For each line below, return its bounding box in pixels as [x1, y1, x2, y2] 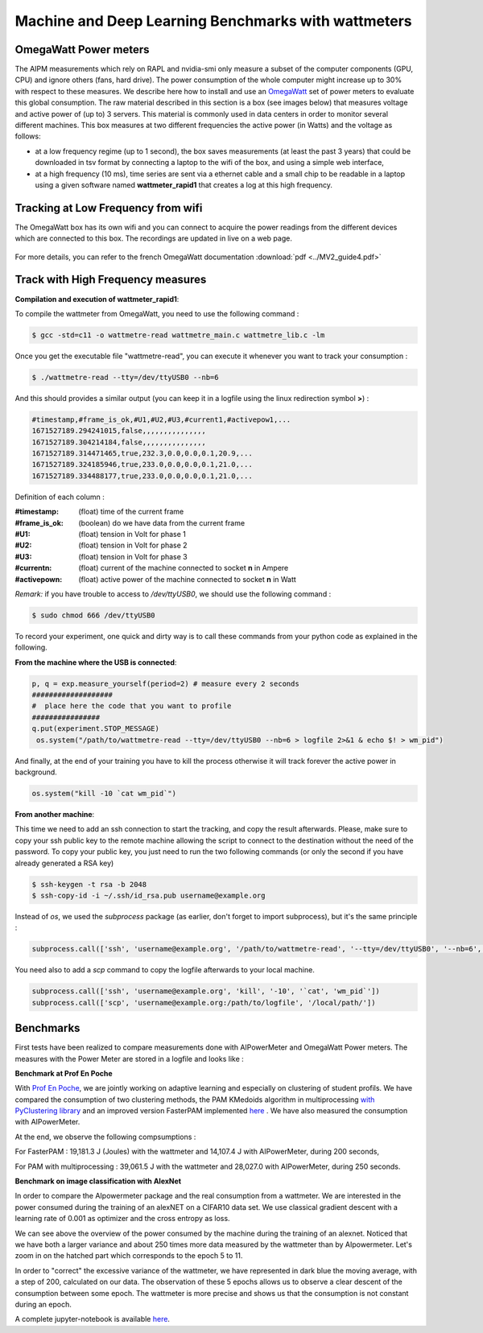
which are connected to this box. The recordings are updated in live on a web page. [14, 233, 293, 243]
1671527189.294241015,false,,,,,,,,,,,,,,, [31, 427, 207, 435]
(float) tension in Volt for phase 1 [78, 529, 187, 539]
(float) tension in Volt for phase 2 [78, 540, 188, 551]
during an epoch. [14, 1299, 72, 1309]
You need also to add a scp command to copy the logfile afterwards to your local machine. [14, 965, 316, 975]
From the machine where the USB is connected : [14, 657, 177, 667]
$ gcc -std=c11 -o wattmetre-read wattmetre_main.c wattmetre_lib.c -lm [31, 330, 325, 340]
